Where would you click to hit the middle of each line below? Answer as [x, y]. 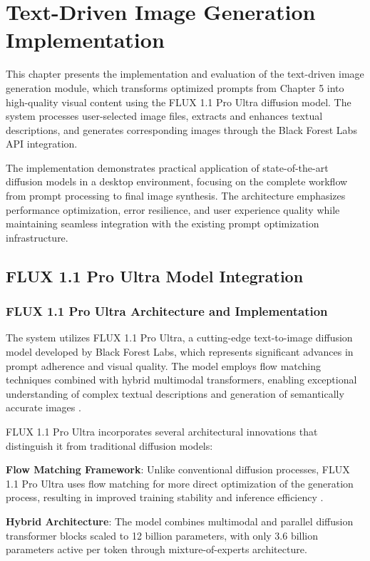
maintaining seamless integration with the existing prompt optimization [163, 223]
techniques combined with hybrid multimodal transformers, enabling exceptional [181, 380]
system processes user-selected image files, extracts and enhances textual [164, 116]
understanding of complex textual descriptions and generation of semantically [175, 393]
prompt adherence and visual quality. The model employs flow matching [164, 365]
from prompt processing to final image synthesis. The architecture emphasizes [176, 196]
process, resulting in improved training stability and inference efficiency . [165, 497]
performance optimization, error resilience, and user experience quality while [173, 209]
